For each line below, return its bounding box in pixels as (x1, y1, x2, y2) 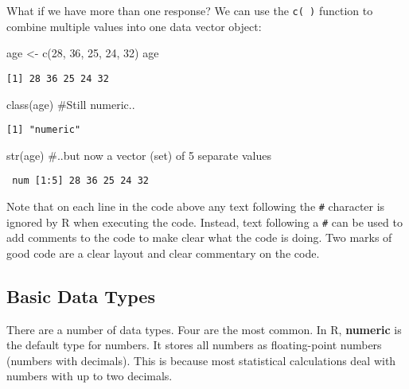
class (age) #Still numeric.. (6, 95, 135, 112)
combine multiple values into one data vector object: (6, 18, 262, 34)
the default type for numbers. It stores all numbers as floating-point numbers (6, 336, 382, 353)
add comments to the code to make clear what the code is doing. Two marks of (6, 229, 392, 246)
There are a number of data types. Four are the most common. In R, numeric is (6, 321, 402, 337)
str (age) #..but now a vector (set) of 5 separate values (6, 146, 271, 163)
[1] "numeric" (6, 124, 81, 136)
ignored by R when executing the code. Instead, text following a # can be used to (6, 213, 403, 230)
